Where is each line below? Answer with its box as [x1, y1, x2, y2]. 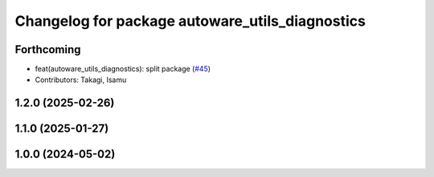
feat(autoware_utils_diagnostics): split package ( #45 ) [35, 64, 211, 74]
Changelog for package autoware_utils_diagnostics [14, 12, 366, 30]
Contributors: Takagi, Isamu [35, 75, 127, 84]
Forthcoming [14, 43, 81, 56]
